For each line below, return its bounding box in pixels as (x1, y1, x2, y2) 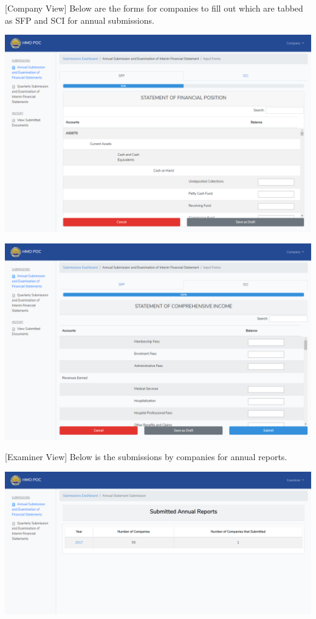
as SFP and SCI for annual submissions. (5, 13, 154, 26)
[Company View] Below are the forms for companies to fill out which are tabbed (5, 2, 303, 14)
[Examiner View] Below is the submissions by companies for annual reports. (5, 450, 287, 463)
